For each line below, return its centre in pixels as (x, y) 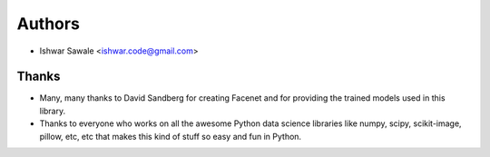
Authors (49, 24)
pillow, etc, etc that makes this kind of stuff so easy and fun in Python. (171, 136)
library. (53, 111)
